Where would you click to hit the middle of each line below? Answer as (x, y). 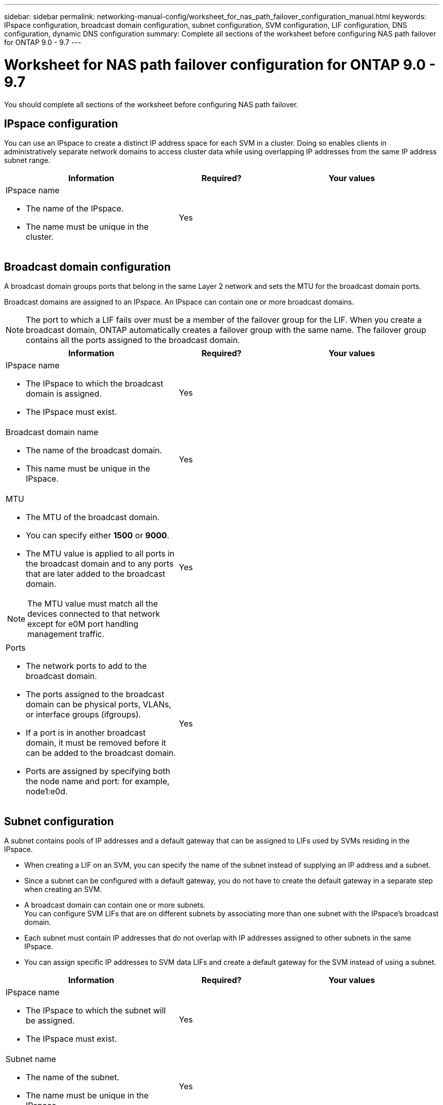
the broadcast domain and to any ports (100, 564)
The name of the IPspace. (75, 209)
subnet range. (27, 160)
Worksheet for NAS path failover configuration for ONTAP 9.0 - (220, 65)
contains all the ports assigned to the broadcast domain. (133, 340)
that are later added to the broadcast (96, 574)
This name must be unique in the (88, 469)
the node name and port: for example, (98, 781)
